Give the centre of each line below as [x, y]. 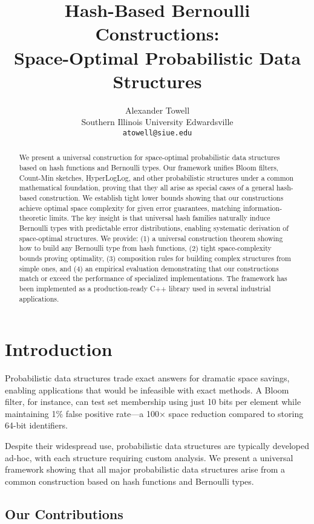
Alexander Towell [157, 110]
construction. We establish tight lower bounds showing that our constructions [161, 197]
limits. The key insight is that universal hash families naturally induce [160, 218]
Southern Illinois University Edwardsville [157, 122]
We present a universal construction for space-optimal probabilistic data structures [149, 157]
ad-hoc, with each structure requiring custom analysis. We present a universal [149, 457]
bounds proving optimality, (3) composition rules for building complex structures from [155, 258]
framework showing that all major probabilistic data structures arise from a [145, 469]
